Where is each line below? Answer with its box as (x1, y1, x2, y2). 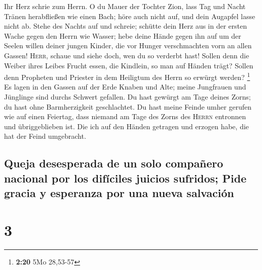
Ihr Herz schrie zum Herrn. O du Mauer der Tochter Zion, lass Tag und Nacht (4, 1, 246, 11)
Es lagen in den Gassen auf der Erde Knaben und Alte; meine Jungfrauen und (4, 81, 246, 92)
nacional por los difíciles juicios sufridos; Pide (4, 170, 247, 186)
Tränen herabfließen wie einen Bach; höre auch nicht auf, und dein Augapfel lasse (4, 11, 255, 21)
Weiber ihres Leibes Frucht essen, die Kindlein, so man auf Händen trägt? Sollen (4, 60, 253, 70)
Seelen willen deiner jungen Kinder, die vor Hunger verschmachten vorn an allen (4, 40, 252, 51)
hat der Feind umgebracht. (4, 131, 86, 141)
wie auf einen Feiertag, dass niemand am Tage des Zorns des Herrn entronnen (4, 111, 246, 122)
